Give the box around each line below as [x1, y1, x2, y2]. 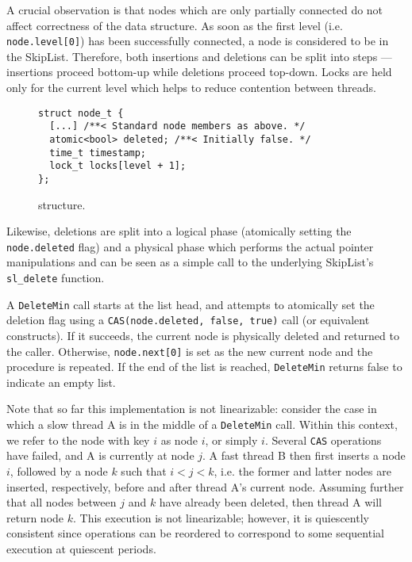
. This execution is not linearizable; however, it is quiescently [73, 509, 369, 526]
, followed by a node [10, 462, 108, 479]
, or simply [205, 431, 258, 448]
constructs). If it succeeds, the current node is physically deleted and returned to [6, 327, 399, 343]
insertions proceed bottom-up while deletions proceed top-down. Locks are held [6, 63, 392, 80]
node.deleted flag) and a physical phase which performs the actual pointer [6, 238, 374, 254]
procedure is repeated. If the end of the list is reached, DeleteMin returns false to [6, 358, 402, 375]
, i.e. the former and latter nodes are [214, 462, 391, 479]
